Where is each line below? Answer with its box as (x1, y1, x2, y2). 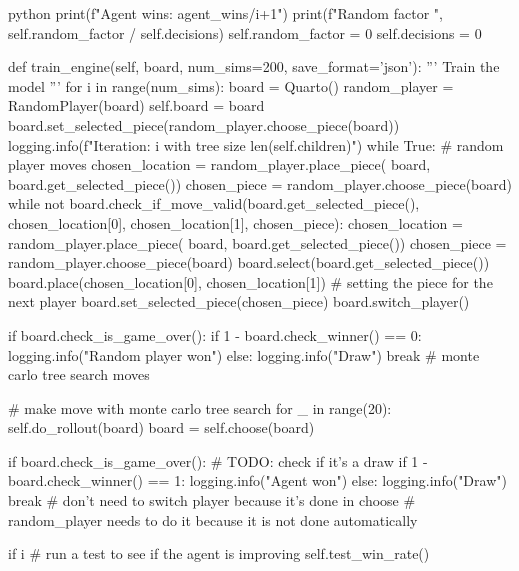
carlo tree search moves (8, 364, 150, 385)
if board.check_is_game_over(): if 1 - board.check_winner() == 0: (8, 324, 422, 345)
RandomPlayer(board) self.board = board (8, 95, 265, 116)
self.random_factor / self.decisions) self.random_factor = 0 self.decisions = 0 (8, 22, 482, 43)
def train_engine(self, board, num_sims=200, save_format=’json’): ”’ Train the (8, 56, 500, 77)
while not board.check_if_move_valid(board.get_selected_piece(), (8, 193, 420, 214)
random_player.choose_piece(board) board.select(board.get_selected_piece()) (8, 252, 490, 273)
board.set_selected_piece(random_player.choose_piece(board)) (8, 114, 400, 135)
